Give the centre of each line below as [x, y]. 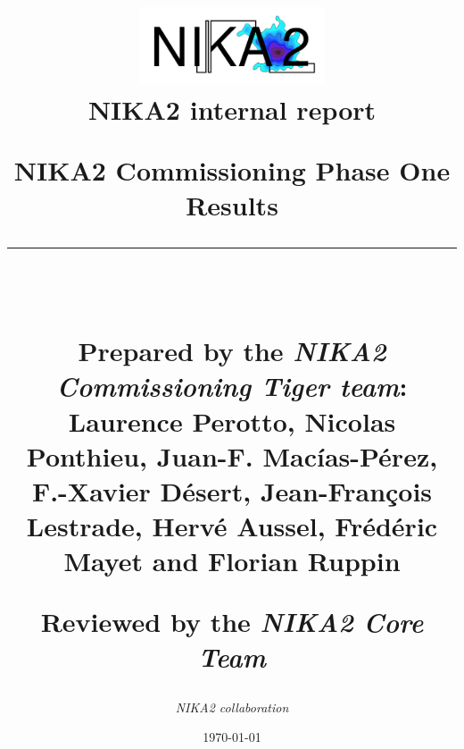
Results [232, 204]
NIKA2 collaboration [232, 707]
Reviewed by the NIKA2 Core [232, 621]
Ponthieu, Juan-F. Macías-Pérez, [232, 455]
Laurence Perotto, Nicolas [232, 421]
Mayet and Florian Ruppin [232, 561]
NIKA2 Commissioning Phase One [232, 169]
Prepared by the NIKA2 [232, 351]
